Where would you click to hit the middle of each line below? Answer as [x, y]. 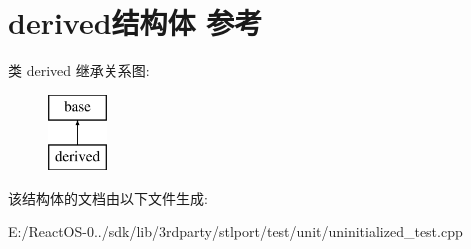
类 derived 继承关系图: [79, 70]
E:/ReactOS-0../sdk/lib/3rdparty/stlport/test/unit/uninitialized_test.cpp [235, 231]
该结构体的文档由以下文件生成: [108, 197]
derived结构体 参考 [135, 22]
